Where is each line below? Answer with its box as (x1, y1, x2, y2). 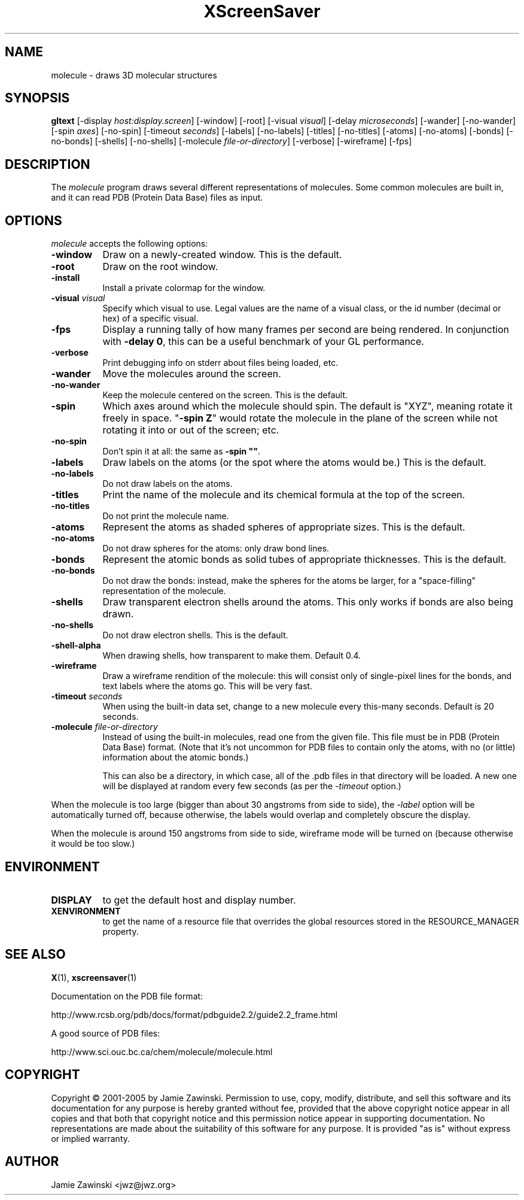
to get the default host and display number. (102, 893, 296, 906)
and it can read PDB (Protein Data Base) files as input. (51, 192, 263, 203)
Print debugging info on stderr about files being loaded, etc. (102, 357, 339, 368)
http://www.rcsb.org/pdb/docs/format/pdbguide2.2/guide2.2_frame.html (51, 1009, 338, 1020)
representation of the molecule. (102, 586, 226, 596)
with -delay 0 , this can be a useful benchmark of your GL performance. (102, 335, 424, 348)
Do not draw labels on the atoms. (102, 478, 233, 489)
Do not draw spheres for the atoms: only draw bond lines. (102, 543, 330, 554)
